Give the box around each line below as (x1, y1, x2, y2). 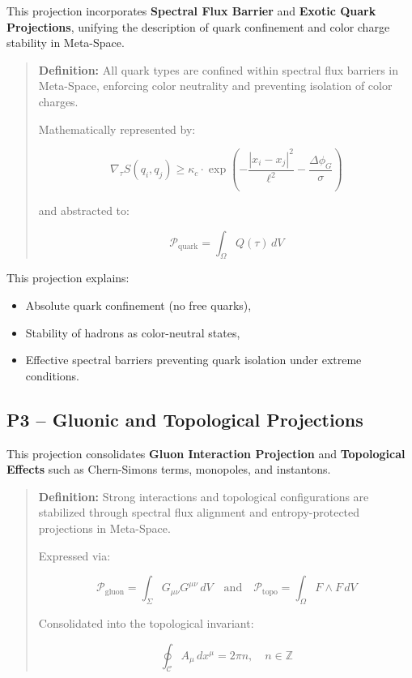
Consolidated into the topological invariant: (38, 615, 254, 632)
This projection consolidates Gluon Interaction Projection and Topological (6, 444, 406, 461)
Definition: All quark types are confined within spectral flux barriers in (38, 61, 399, 78)
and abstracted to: (38, 202, 130, 219)
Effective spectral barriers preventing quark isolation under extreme (25, 351, 362, 368)
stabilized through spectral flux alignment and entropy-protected (38, 504, 360, 521)
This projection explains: (6, 269, 130, 286)
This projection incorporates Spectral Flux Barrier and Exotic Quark (6, 2, 376, 19)
